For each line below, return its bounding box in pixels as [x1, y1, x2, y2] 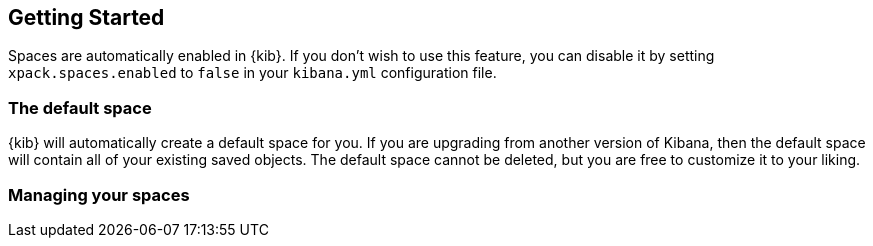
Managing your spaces [8, 184, 190, 205]
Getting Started [8, 5, 165, 30]
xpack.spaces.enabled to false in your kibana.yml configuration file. [8, 64, 497, 82]
